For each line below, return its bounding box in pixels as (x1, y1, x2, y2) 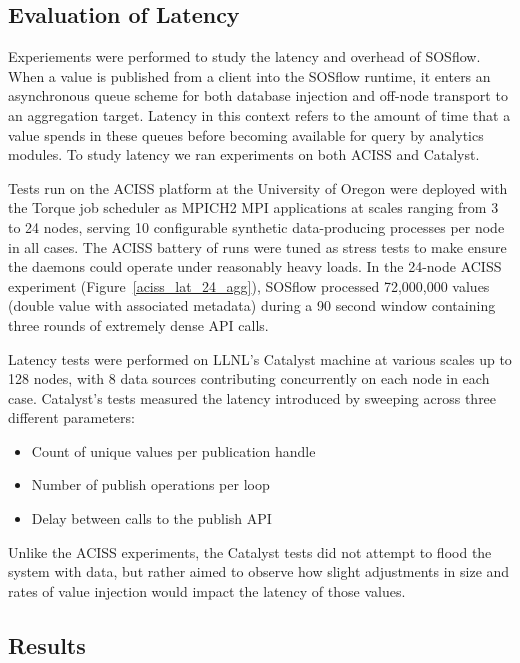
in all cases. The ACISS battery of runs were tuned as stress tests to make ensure (8, 236, 507, 257)
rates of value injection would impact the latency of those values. (8, 580, 406, 601)
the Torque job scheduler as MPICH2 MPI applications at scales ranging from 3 (8, 197, 499, 218)
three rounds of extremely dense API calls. (8, 314, 269, 335)
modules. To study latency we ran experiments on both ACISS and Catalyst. (8, 144, 480, 165)
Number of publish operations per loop (31, 474, 270, 495)
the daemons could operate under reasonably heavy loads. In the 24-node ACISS (8, 256, 502, 277)
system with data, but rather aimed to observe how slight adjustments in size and (8, 561, 510, 582)
